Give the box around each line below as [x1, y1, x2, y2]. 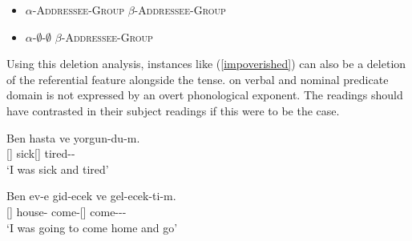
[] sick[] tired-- [6, 145, 75, 162]
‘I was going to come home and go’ [6, 219, 178, 235]
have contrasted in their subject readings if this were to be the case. [6, 102, 340, 118]
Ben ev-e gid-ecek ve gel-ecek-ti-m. [6, 187, 176, 204]
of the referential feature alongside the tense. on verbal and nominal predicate [6, 70, 389, 87]
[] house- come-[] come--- [6, 203, 127, 219]
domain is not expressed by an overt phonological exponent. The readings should [6, 86, 403, 103]
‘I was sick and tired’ [6, 160, 109, 177]
